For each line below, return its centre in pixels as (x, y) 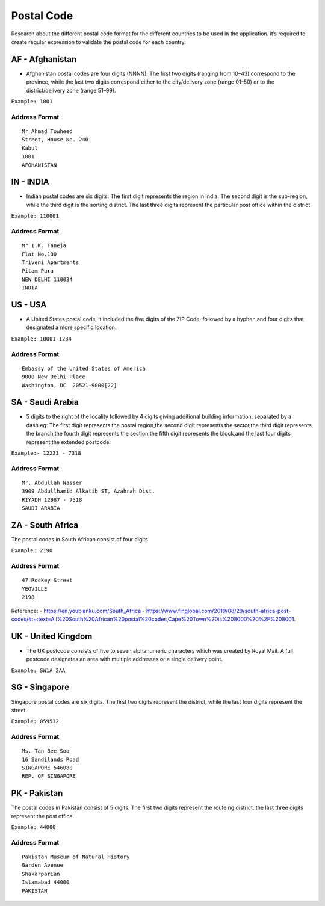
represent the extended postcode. (69, 442)
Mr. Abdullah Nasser (52, 482)
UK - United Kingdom (52, 636)
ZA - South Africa (45, 525)
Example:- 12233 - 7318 (46, 453)
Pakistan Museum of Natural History (76, 857)
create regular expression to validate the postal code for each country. (98, 42)
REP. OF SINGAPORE (49, 776)
